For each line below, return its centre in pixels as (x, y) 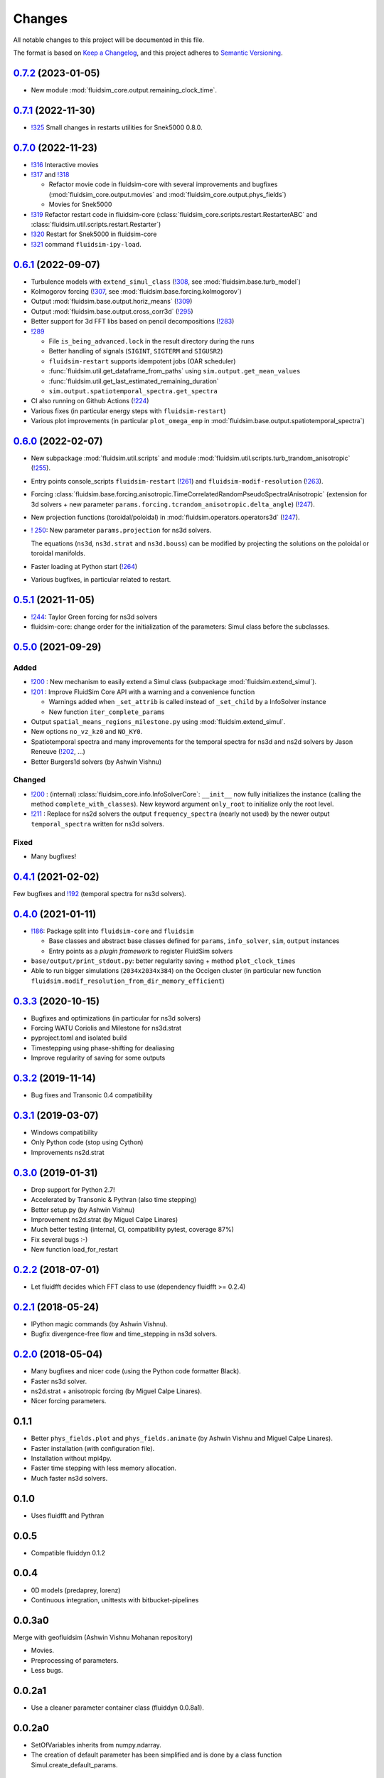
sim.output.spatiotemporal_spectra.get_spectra (133, 391)
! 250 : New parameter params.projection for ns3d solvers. (121, 531)
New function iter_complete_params (107, 712)
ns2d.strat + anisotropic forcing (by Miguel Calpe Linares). (117, 1391)
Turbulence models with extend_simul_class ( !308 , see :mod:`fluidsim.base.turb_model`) (166, 282)
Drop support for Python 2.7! (73, 1189)
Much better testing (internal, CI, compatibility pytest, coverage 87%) (132, 1230)
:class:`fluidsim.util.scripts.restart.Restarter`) (96, 224)
